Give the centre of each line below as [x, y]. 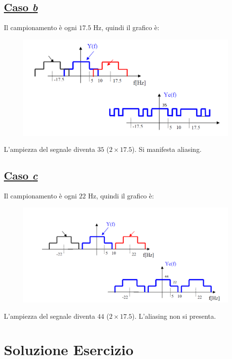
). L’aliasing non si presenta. [174, 316]
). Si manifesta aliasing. [167, 149]
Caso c [21, 175]
